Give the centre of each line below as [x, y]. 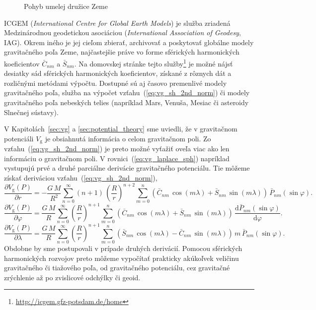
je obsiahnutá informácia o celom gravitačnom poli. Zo [128, 138]
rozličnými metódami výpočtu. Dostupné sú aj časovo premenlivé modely [116, 83]
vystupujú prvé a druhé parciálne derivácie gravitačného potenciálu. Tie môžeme [127, 168]
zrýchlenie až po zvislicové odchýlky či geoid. [72, 277]
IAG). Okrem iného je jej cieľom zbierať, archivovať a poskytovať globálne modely [129, 42]
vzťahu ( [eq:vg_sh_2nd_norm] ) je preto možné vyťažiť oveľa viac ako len [117, 149]
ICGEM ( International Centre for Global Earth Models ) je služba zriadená [117, 23]
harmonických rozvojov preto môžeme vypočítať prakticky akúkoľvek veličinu [121, 258]
